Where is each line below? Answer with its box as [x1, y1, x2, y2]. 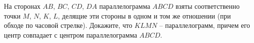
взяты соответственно [175, 1, 240, 11]
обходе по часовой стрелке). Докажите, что [4, 20, 132, 30]
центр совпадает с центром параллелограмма [4, 29, 137, 40]
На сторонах [4, 1, 41, 11]
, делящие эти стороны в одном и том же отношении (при [58, 10, 231, 21]
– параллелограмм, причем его [159, 20, 250, 30]
